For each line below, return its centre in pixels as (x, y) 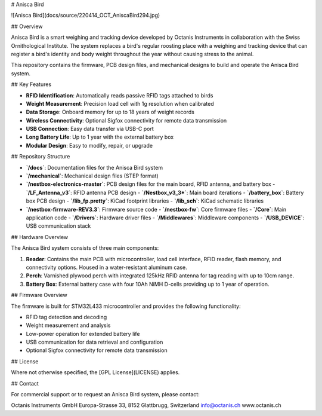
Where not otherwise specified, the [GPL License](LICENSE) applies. (95, 372)
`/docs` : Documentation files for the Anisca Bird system (95, 167)
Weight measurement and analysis (68, 325)
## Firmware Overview (39, 295)
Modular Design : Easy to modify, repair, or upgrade (89, 145)
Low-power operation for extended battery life (83, 334)
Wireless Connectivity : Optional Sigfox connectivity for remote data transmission (126, 120)
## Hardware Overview (40, 237)
